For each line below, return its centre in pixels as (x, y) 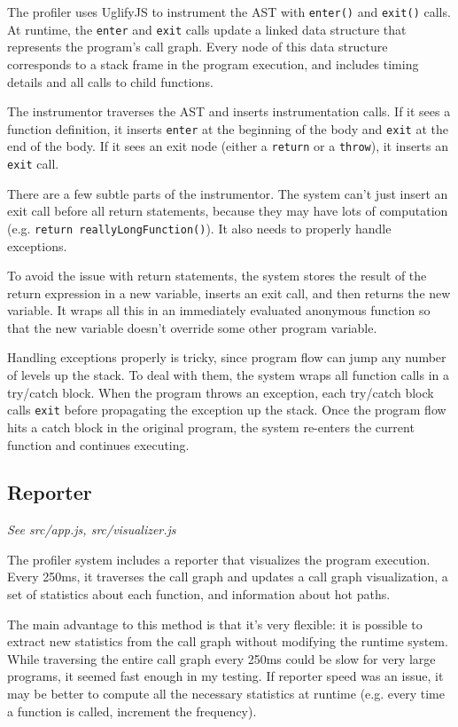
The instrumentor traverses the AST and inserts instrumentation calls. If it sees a (229, 111)
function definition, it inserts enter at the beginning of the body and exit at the (228, 128)
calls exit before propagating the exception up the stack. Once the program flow (227, 410)
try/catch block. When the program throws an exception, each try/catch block (221, 392)
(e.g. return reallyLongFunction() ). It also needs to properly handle (199, 228)
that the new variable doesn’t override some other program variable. (192, 327)
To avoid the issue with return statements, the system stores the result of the (217, 276)
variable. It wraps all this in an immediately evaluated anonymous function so (219, 310)
